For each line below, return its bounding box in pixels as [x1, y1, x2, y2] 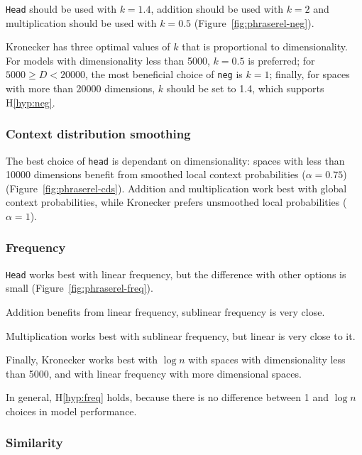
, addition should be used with [150, 1, 283, 16]
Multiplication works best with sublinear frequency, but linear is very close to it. [6, 328, 356, 343]
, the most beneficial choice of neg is [84, 67, 243, 82]
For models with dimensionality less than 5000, [6, 53, 210, 67]
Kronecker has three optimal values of [6, 39, 170, 54]
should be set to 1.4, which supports [166, 81, 324, 96]
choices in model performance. [6, 403, 137, 418]
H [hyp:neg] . [6, 94, 55, 109]
